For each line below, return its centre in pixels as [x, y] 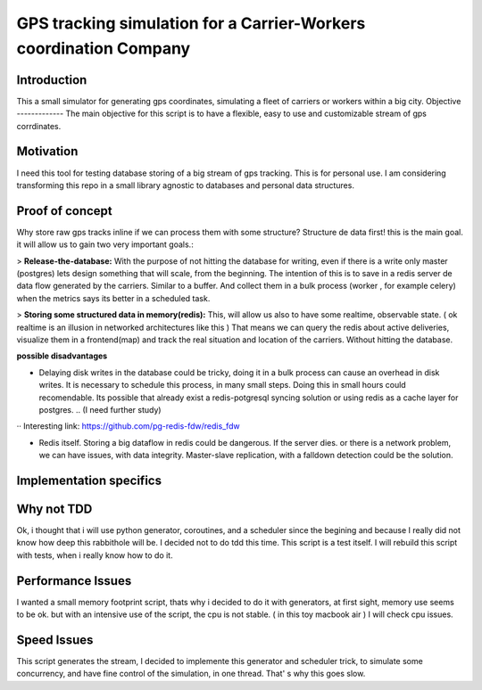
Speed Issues [55, 640]
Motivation [47, 152]
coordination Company [104, 48]
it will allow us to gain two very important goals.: [105, 244]
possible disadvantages [62, 356]
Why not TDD [54, 509]
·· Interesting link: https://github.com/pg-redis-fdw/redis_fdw [128, 426]
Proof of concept [65, 211]
